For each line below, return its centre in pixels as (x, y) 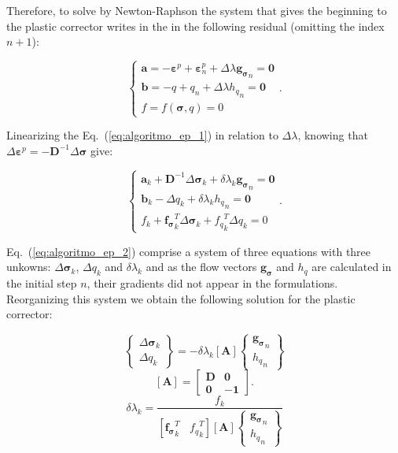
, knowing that (333, 135)
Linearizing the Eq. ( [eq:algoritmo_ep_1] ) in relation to (142, 135)
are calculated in (352, 267)
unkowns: (29, 267)
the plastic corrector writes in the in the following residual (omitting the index (195, 26)
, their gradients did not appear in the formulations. (212, 283)
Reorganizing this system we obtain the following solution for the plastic (181, 298)
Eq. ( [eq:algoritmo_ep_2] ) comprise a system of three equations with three (189, 251)
